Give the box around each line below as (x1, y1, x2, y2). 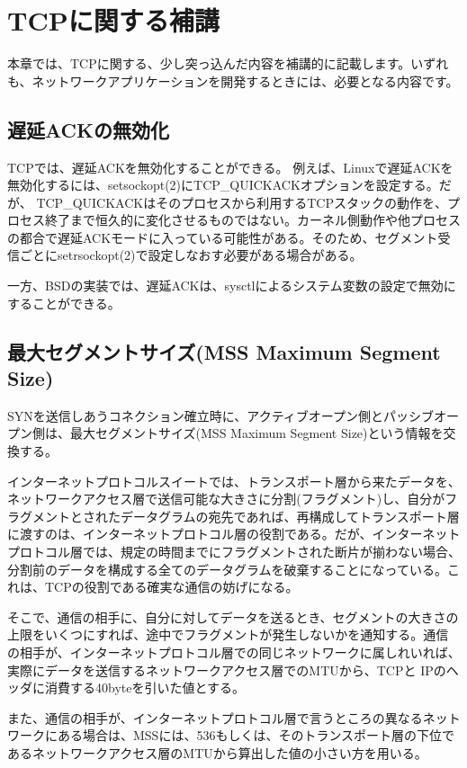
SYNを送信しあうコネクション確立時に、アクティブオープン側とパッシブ (7, 406, 434, 424)
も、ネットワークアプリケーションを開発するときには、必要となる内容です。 (7, 71, 459, 90)
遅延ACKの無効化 (7, 115, 169, 143)
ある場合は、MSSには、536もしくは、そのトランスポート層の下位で (57, 726, 455, 745)
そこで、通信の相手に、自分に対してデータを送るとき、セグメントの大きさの (7, 607, 459, 626)
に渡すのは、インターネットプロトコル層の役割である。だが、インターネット (7, 524, 461, 543)
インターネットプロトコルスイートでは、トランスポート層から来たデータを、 (7, 471, 461, 490)
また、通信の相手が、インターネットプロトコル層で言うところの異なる (7, 708, 423, 727)
